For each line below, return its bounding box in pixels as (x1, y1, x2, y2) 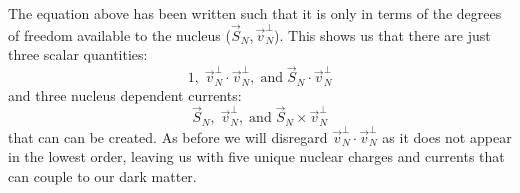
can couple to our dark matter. (8, 165, 197, 186)
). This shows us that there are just (274, 24, 491, 45)
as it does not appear (382, 126, 512, 147)
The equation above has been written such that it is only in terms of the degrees (8, 3, 502, 23)
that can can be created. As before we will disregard (8, 126, 328, 147)
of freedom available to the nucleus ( (8, 24, 231, 45)
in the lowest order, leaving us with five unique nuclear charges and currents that (8, 146, 505, 167)
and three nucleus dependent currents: (8, 84, 242, 105)
